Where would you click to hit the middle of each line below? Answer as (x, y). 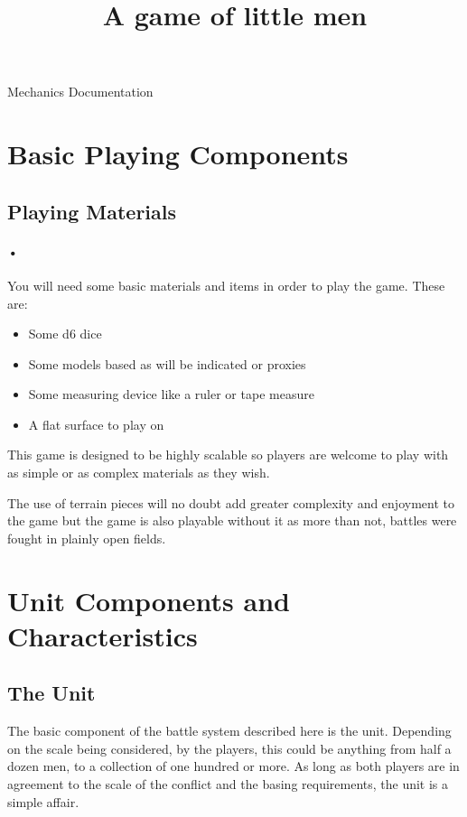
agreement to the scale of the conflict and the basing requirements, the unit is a (228, 784)
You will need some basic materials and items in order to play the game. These (226, 285)
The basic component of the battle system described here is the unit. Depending (229, 731)
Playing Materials (92, 211)
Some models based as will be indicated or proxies (167, 363)
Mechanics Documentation (80, 92)
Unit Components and (149, 600)
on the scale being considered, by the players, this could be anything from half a (229, 748)
